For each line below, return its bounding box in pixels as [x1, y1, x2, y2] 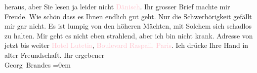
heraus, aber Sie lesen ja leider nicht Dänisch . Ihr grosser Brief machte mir [4, 1, 230, 11]
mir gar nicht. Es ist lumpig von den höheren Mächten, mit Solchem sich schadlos [4, 21, 252, 31]
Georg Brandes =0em [4, 59, 71, 70]
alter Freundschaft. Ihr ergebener [4, 49, 104, 60]
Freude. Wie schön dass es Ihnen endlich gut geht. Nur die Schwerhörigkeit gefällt [4, 11, 252, 21]
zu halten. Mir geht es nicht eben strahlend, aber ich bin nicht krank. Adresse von [4, 30, 253, 40]
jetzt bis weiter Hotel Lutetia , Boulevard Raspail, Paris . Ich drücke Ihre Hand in [4, 40, 249, 50]
